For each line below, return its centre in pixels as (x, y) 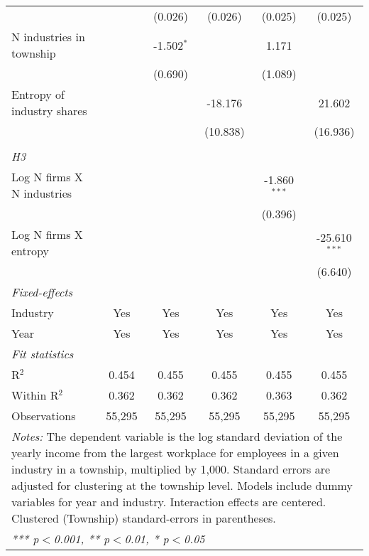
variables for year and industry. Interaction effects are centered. (169, 502)
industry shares (49, 111)
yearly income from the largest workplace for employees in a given (175, 453)
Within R (35, 395)
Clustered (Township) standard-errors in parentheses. (144, 518)
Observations (44, 416)
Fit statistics (43, 354)
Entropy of (38, 94)
